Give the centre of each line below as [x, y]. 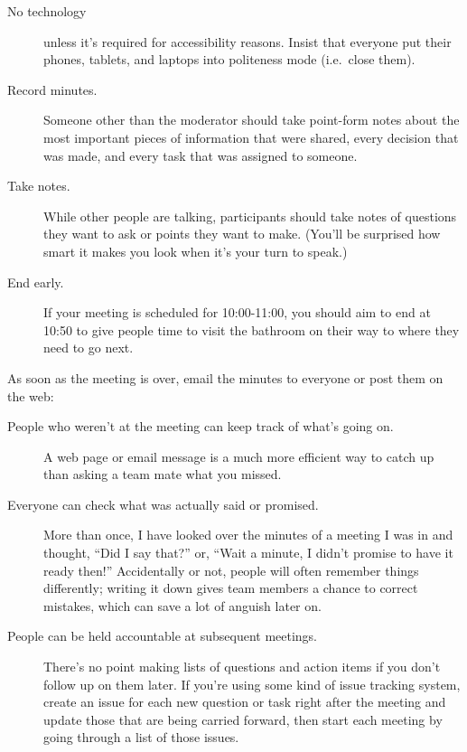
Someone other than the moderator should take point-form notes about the [252, 120]
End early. [36, 282]
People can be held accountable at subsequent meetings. [163, 636]
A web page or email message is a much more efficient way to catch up [239, 456]
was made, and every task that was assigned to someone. [201, 155]
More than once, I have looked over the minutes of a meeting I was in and [248, 535]
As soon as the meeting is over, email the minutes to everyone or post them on [225, 377]
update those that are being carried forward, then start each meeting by [243, 719]
